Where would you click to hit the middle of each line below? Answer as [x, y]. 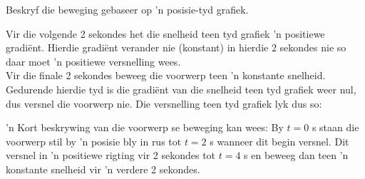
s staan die [335, 127]
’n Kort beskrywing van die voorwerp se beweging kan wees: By [145, 127]
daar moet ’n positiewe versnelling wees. [93, 61]
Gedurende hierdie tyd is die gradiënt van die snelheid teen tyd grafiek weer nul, [181, 89]
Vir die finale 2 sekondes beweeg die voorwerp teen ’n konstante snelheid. [166, 75]
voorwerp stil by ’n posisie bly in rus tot [94, 141]
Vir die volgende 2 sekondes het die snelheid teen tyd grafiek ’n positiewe [165, 33]
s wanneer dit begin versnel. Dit [279, 141]
